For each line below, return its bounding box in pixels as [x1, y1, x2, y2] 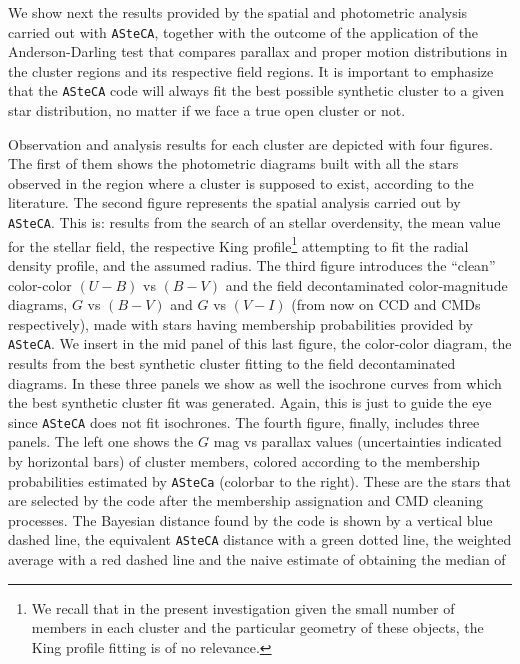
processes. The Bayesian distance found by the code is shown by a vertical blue [8, 509, 493, 530]
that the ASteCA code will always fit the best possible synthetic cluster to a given [8, 80, 505, 101]
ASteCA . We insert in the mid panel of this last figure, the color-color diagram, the [8, 333, 512, 354]
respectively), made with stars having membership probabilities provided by [8, 313, 473, 334]
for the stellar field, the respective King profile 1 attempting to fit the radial [8, 232, 469, 256]
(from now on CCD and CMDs [291, 294, 481, 315]
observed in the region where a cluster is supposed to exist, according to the [8, 172, 474, 193]
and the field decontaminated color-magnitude [225, 274, 508, 295]
